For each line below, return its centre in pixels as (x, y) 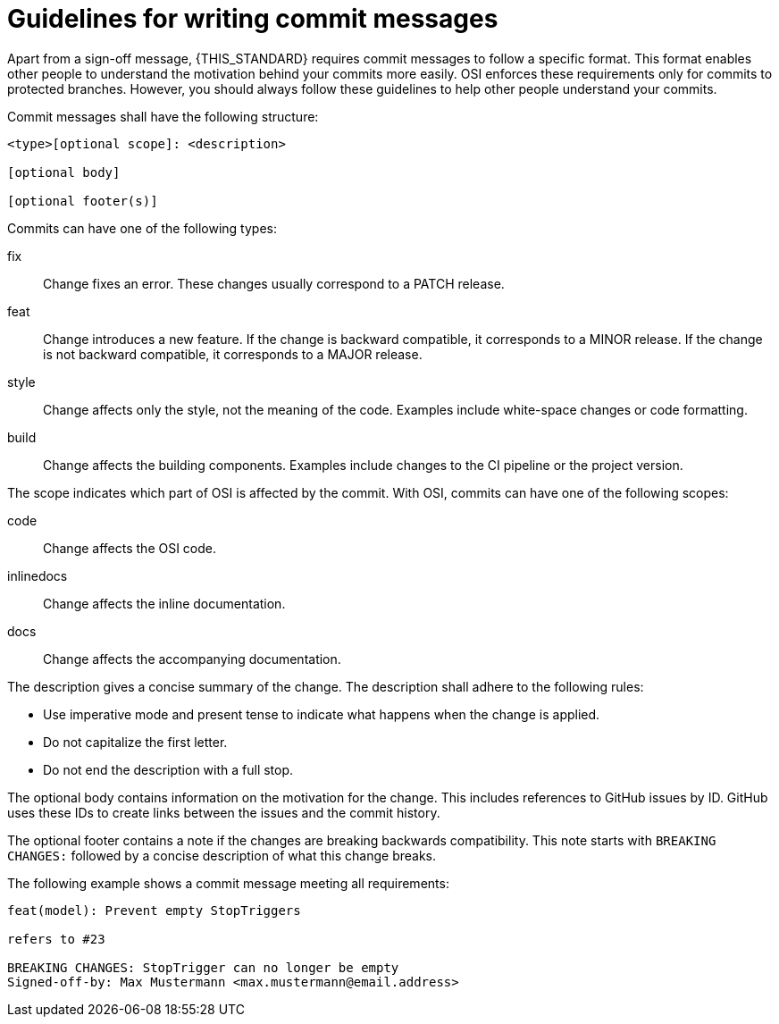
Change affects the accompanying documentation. (192, 659)
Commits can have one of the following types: (142, 228)
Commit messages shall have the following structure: (163, 116)
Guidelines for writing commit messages (253, 19)
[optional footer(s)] (83, 201)
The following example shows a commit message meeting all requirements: (228, 883)
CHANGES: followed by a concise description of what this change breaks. (222, 855)
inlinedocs (38, 575)
